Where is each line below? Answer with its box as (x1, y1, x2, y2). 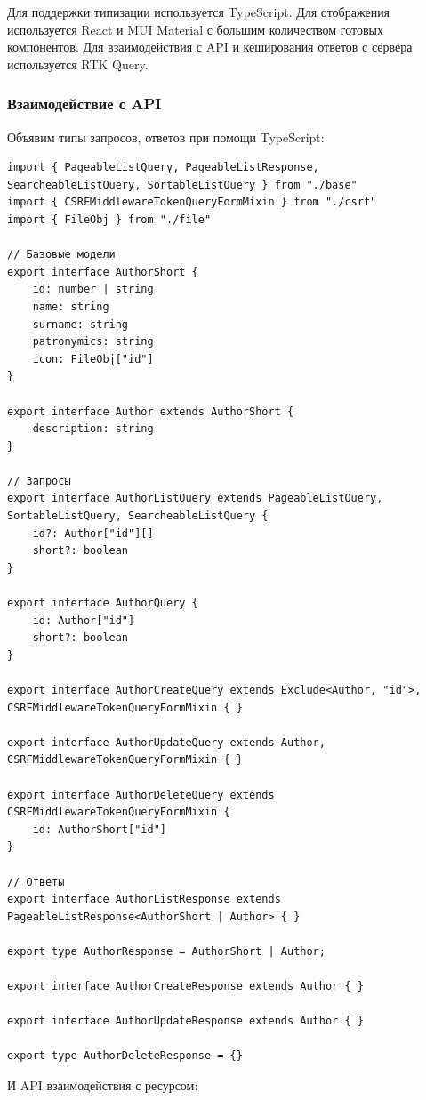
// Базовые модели (7, 248, 116, 261)
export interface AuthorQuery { (7, 597, 198, 610)
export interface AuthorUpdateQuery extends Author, (7, 735, 326, 749)
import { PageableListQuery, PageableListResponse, (7, 161, 319, 174)
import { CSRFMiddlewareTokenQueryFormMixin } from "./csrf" (7, 196, 377, 209)
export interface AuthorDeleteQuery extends (7, 788, 275, 801)
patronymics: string (32, 335, 154, 349)
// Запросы (7, 474, 71, 487)
